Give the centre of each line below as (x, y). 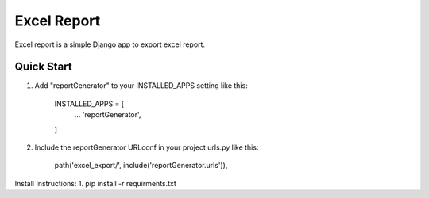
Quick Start (43, 67)
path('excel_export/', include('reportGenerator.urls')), (141, 166)
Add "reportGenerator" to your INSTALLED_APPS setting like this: (141, 86)
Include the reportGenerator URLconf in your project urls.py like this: (147, 147)
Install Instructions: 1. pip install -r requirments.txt (95, 183)
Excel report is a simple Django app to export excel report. (110, 44)
